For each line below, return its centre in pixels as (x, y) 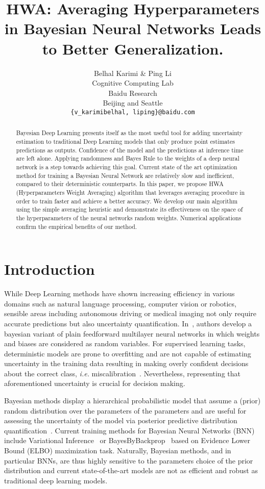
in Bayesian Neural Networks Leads (133, 28)
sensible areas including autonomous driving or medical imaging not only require (130, 313)
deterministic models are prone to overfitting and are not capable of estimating (128, 353)
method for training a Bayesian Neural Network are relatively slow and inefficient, (125, 175)
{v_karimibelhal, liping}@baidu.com (133, 112)
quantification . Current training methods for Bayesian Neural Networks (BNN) (129, 430)
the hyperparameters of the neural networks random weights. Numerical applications (129, 217)
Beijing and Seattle (133, 103)
